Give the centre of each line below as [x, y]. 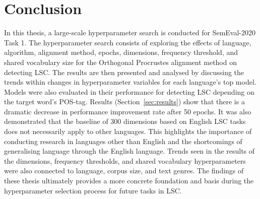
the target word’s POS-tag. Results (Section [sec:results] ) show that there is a [124, 102]
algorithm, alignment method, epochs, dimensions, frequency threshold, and [121, 52]
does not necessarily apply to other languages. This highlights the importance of [128, 131]
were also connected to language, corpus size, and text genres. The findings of [124, 171]
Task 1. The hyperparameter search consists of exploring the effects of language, [128, 42]
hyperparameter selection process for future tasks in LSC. [93, 190]
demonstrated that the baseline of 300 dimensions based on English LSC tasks [125, 121]
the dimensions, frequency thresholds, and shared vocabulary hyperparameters [125, 160]
